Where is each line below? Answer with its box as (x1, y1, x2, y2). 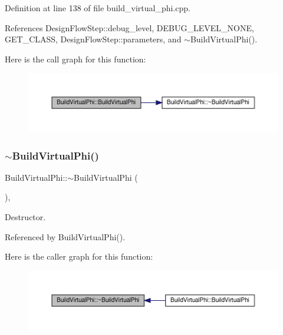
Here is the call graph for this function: (5, 52, 146, 65)
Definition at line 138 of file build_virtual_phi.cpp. (5, 2, 190, 14)
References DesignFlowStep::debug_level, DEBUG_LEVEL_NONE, (5, 21, 254, 34)
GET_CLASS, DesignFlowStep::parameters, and (5, 33, 182, 45)
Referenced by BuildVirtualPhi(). (5, 230, 126, 243)
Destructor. (5, 211, 46, 223)
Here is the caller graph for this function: (5, 250, 153, 263)
